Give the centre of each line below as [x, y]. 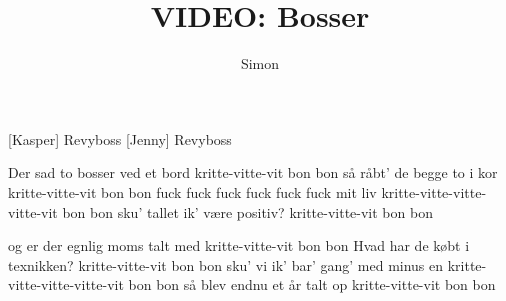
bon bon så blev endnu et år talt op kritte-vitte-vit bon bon [312, 284]
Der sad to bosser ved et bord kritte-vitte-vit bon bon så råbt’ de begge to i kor [253, 172]
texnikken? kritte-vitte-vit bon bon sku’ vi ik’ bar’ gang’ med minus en [226, 264]
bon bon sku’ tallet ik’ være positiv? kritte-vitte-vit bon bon [247, 211]
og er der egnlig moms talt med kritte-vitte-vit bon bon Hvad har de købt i [239, 245]
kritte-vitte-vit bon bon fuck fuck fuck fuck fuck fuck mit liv [192, 191]
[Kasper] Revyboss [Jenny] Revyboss [120, 138]
